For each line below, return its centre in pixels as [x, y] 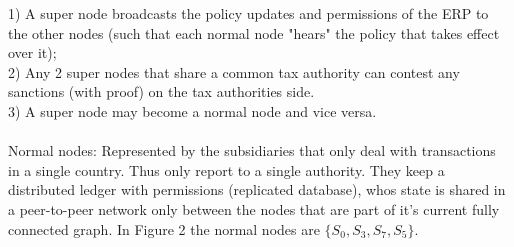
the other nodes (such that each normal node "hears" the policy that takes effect [254, 32]
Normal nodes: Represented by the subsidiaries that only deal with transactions [252, 150]
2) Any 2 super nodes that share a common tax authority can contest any [234, 71]
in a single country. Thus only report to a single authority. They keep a [226, 169]
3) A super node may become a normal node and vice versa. [192, 110]
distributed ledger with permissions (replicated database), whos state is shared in [257, 189]
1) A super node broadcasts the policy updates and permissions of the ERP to [248, 13]
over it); [32, 52]
